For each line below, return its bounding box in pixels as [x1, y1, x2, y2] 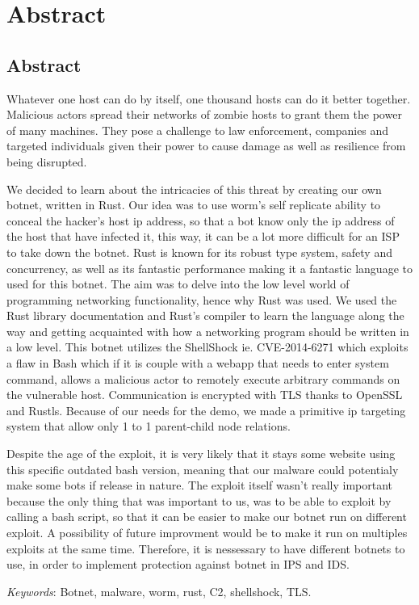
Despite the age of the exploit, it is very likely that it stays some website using [6, 445, 396, 462]
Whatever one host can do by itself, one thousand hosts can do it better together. [6, 90, 411, 107]
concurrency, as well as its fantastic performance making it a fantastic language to [6, 259, 413, 276]
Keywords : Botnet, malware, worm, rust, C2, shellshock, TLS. [6, 582, 312, 599]
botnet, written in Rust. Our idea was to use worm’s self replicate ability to [6, 196, 381, 213]
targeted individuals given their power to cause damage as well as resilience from [6, 137, 406, 154]
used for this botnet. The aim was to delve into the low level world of [6, 275, 350, 292]
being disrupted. [6, 153, 87, 170]
